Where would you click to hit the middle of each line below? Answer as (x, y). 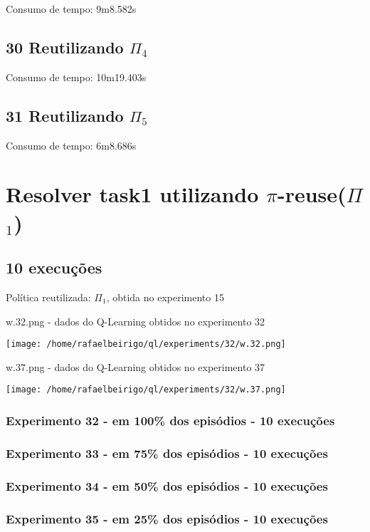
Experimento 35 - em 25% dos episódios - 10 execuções (167, 518)
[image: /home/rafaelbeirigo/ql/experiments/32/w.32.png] (146, 344)
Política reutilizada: (48, 297)
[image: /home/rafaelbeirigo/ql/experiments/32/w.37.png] (146, 390)
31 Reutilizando (65, 115)
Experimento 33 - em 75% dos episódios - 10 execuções (167, 453)
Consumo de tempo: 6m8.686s (71, 145)
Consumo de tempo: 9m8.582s (71, 9)
